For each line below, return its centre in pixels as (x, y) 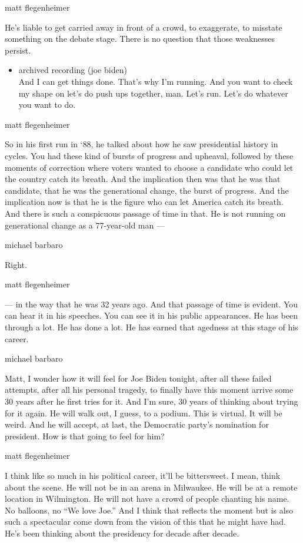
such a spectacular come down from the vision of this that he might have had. (145, 522)
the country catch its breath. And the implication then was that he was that (143, 179)
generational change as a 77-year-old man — (85, 225)
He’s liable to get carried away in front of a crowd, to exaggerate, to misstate (144, 27)
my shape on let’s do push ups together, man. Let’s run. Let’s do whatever (153, 93)
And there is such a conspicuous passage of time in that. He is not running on (145, 213)
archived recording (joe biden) (73, 70)
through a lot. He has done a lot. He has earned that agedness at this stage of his (151, 327)
